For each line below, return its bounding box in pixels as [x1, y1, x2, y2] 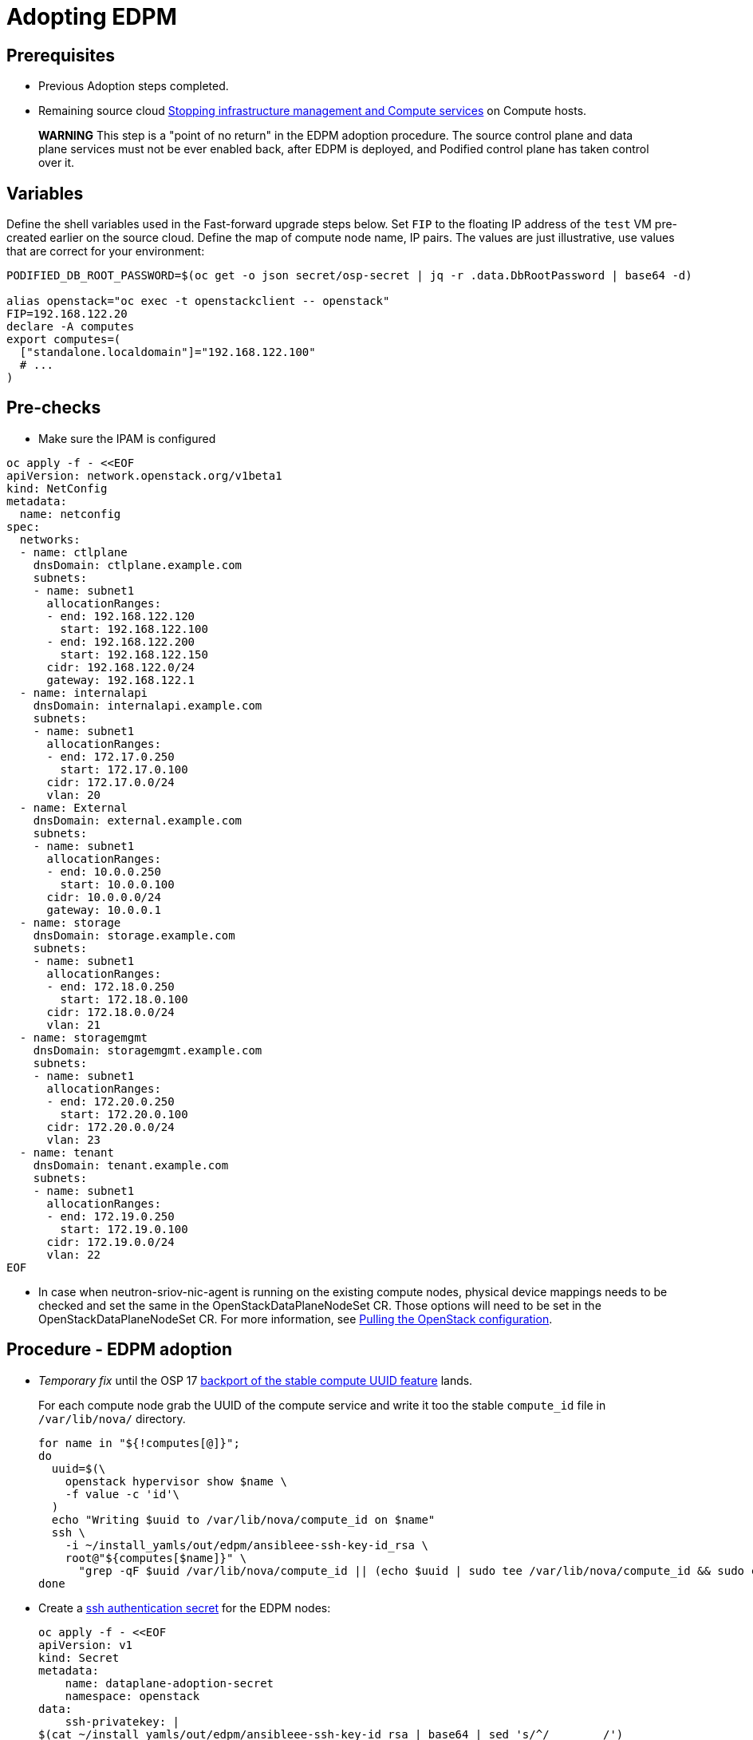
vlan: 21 [46, 1018, 101, 1031]
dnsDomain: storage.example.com [33, 928, 235, 942]
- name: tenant [19, 1145, 114, 1159]
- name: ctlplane [19, 545, 128, 559]
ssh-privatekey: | [65, 1714, 180, 1728]
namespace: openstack [65, 1689, 200, 1702]
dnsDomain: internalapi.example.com [33, 698, 262, 712]
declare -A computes [6, 320, 135, 334]
